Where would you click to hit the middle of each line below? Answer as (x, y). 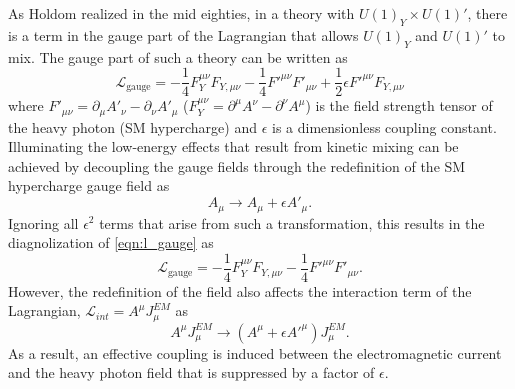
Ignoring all (43, 222)
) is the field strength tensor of (399, 105)
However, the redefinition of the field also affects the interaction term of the (240, 290)
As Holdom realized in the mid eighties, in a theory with (181, 13)
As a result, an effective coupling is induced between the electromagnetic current (255, 352)
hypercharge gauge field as (89, 185)
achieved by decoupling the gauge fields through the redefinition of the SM (237, 165)
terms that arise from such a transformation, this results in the (292, 222)
